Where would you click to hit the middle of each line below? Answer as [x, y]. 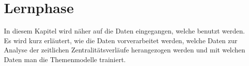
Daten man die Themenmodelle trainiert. [65, 59]
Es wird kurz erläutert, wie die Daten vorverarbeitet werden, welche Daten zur [121, 40]
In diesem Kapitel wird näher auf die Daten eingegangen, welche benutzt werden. [124, 31]
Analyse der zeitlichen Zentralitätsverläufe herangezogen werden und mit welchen [125, 50]
